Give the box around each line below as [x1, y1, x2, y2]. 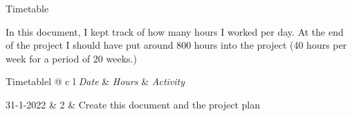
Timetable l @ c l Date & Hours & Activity [6, 74, 185, 89]
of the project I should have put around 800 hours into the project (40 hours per [6, 38, 347, 52]
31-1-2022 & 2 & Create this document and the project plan [6, 97, 261, 111]
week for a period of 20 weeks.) [6, 51, 137, 65]
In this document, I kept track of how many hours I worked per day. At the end [6, 24, 344, 38]
